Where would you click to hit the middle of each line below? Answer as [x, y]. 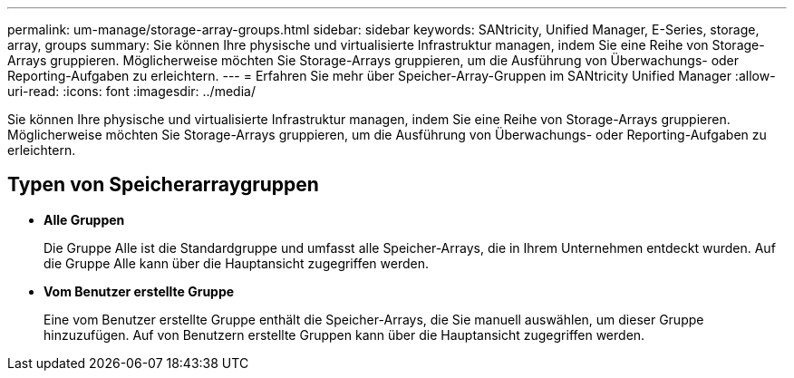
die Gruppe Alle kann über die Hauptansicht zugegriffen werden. [236, 263]
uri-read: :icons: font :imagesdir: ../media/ [131, 91]
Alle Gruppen [84, 219]
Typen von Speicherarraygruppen [163, 185]
